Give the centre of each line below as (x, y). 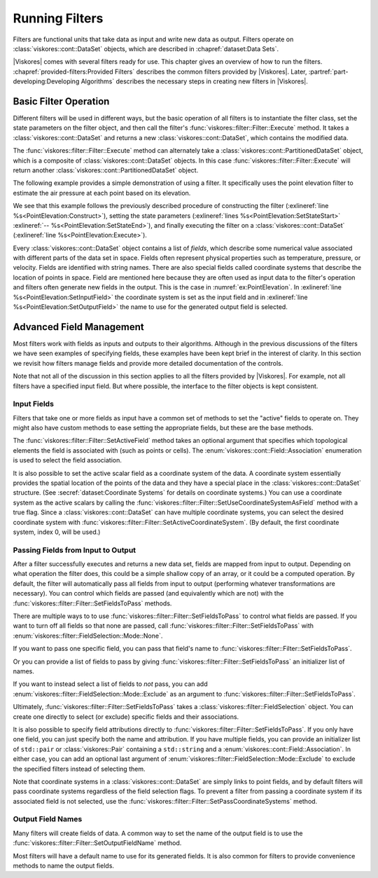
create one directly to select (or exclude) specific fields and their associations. (126, 716)
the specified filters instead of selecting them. (79, 769)
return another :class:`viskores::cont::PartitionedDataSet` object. (106, 170)
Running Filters (58, 18)
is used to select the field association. (68, 460)
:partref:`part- (328, 71)
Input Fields (33, 404)
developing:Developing (46, 81)
